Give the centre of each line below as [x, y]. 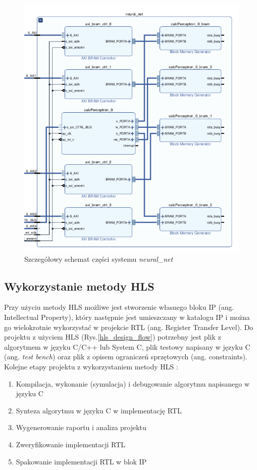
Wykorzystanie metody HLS [79, 286]
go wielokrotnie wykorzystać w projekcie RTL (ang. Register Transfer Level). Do [129, 327]
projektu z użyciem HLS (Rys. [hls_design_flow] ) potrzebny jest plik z [113, 337]
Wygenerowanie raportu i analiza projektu [81, 427]
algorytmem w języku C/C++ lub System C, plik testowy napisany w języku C [127, 346]
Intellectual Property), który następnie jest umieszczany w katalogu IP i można [127, 317]
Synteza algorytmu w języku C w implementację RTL [99, 410]
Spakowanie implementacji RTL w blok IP [81, 461]
